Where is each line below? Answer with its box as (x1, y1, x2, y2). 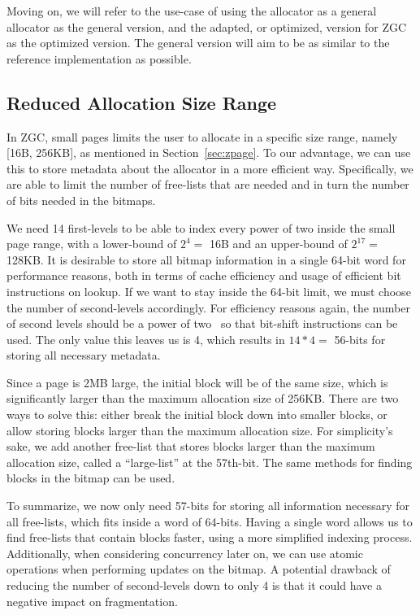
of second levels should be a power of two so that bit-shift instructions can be (6, 315, 398, 332)
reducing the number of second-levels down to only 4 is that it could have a (6, 577, 382, 594)
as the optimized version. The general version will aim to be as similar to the (6, 34, 390, 51)
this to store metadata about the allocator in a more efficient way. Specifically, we (6, 159, 414, 177)
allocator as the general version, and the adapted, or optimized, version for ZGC (6, 18, 407, 35)
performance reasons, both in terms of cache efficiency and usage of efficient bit (6, 267, 401, 284)
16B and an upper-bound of (209, 235, 348, 252)
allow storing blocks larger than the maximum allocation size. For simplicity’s (6, 421, 393, 438)
